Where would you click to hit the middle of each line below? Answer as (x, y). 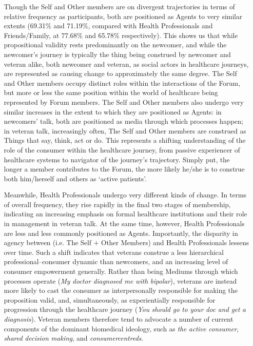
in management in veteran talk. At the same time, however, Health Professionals (124, 223)
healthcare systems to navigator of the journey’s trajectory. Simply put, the (117, 159)
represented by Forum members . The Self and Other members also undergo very (124, 102)
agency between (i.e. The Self (48, 242)
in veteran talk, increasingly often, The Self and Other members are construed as (125, 130)
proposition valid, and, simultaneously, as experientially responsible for (110, 299)
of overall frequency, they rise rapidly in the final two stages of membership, (117, 204)
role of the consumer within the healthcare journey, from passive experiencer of (122, 149)
